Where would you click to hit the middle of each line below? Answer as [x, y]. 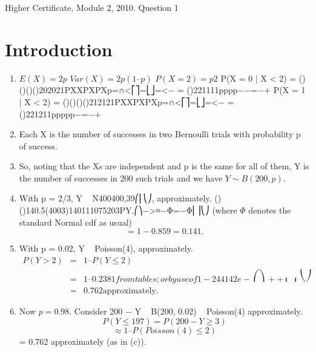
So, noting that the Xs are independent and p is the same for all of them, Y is [164, 166]
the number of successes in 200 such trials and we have [121, 178]
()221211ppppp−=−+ [60, 113]
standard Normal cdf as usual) [76, 222]
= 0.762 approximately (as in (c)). [83, 341]
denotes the [270, 210]
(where [225, 210]
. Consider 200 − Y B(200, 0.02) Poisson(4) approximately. [186, 311]
